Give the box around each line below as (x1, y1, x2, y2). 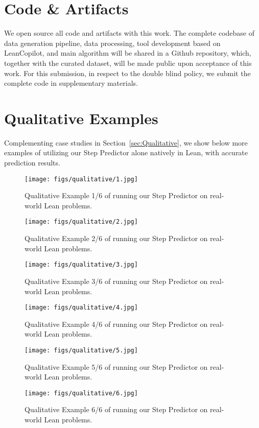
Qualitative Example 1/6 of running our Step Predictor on (25, 190, 208, 201)
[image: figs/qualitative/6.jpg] (25, 389, 138, 397)
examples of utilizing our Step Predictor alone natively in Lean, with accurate (4, 147, 248, 158)
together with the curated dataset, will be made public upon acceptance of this (4, 57, 252, 68)
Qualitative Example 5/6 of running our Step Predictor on (25, 361, 208, 372)
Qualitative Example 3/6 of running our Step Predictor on (25, 275, 208, 286)
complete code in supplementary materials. (4, 78, 138, 88)
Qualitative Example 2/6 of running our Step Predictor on (25, 233, 208, 244)
